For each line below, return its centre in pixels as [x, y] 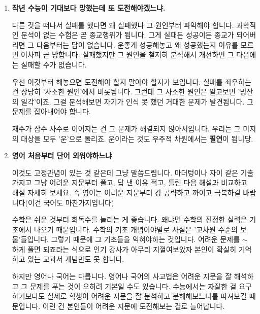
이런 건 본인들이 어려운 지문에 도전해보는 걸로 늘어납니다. [134, 306]
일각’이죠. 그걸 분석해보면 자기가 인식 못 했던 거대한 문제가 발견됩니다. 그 [137, 101]
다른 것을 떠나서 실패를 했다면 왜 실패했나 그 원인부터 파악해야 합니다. [123, 25]
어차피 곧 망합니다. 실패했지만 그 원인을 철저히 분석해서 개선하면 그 [127, 55]
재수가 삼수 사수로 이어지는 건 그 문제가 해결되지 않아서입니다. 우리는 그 [126, 128]
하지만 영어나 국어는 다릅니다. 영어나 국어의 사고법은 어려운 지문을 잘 [122, 276]
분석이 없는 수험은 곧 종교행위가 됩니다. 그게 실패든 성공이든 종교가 [127, 35]
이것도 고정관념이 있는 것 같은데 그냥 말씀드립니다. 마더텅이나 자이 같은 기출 [133, 172]
